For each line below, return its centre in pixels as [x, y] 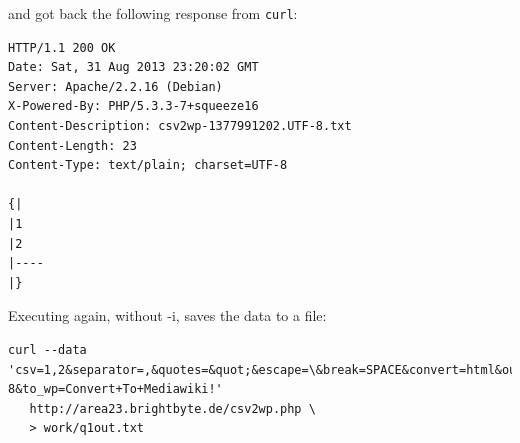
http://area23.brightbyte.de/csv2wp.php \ [172, 408]
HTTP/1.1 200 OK [62, 47]
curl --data [47, 349]
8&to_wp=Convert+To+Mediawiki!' [115, 389]
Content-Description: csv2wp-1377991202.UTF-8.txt [180, 126]
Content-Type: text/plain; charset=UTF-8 [148, 165]
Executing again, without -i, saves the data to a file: [167, 315]
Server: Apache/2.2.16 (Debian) [115, 86]
